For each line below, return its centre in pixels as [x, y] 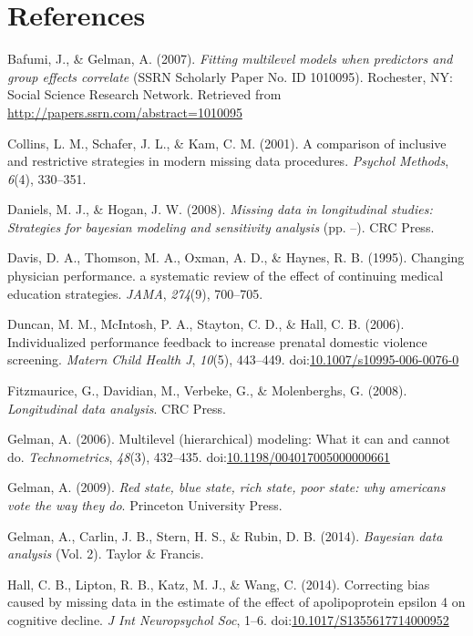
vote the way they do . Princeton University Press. [145, 505]
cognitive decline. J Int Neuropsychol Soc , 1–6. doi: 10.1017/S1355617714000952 [228, 619]
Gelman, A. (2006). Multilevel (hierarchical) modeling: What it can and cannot [229, 439]
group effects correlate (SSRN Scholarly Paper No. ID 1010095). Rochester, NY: [230, 76]
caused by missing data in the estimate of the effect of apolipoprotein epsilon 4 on [236, 602]
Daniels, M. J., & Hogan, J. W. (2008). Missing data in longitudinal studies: [220, 209]
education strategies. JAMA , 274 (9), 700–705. [135, 293]
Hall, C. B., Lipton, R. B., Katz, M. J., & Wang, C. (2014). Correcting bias [219, 584]
